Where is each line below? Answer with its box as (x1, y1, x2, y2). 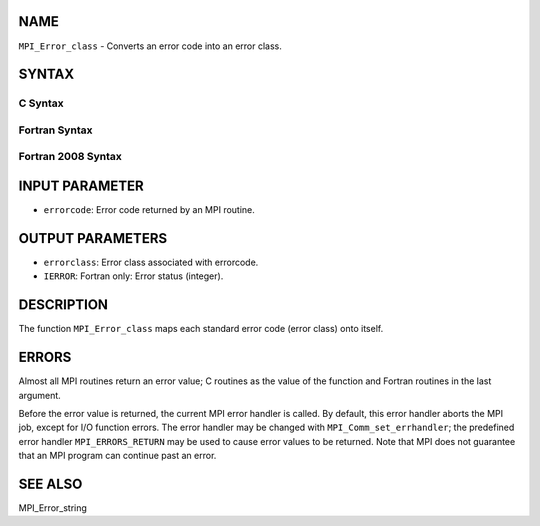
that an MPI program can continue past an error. (18, 450, 217, 462)
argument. (18, 389, 62, 401)
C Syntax (18, 96, 64, 110)
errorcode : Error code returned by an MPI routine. (43, 204, 255, 216)
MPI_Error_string (18, 502, 87, 514)
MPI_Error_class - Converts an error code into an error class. (18, 40, 282, 52)
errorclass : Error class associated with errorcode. (43, 256, 259, 269)
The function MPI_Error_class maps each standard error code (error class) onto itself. (18, 323, 384, 335)
